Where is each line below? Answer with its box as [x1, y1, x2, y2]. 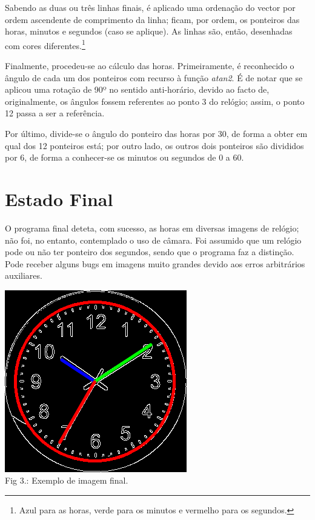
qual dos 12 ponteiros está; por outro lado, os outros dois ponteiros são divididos [5, 139, 304, 152]
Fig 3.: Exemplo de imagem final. [5, 474, 128, 487]
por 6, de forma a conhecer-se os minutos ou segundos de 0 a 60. [5, 151, 244, 164]
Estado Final [5, 186, 113, 211]
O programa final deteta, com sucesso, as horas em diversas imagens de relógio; [5, 221, 299, 234]
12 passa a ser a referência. [5, 107, 105, 119]
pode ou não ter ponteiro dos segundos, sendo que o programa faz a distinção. [5, 245, 294, 258]
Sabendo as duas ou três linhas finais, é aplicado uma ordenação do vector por [5, 1, 296, 13]
